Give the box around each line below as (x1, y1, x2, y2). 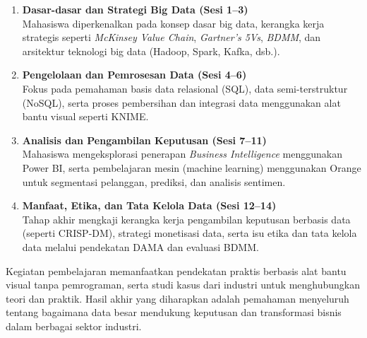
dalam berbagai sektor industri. (6, 318, 142, 333)
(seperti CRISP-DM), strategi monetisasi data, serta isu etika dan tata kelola (22, 226, 357, 240)
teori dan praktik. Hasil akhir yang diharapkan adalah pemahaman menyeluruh (6, 291, 349, 305)
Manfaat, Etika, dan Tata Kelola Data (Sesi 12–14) (22, 198, 277, 213)
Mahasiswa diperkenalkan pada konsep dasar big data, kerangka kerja (22, 16, 325, 30)
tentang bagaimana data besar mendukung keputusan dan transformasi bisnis (6, 305, 342, 320)
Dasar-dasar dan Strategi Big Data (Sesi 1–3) (22, 2, 248, 16)
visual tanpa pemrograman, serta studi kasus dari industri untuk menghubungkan (6, 277, 361, 292)
